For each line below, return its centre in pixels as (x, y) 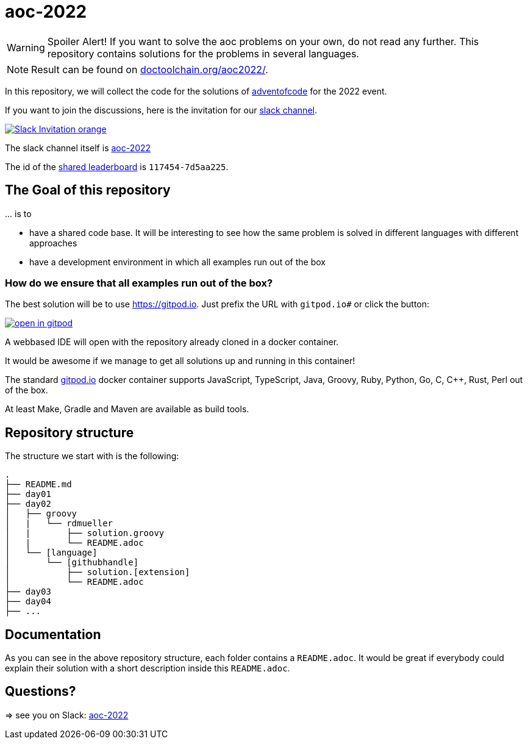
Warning (26, 47)
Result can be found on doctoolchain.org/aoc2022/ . (150, 69)
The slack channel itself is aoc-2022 (78, 148)
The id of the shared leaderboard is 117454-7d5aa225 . (117, 166)
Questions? (41, 692)
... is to (18, 213)
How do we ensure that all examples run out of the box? (139, 283)
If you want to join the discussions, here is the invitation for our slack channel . (161, 110)
